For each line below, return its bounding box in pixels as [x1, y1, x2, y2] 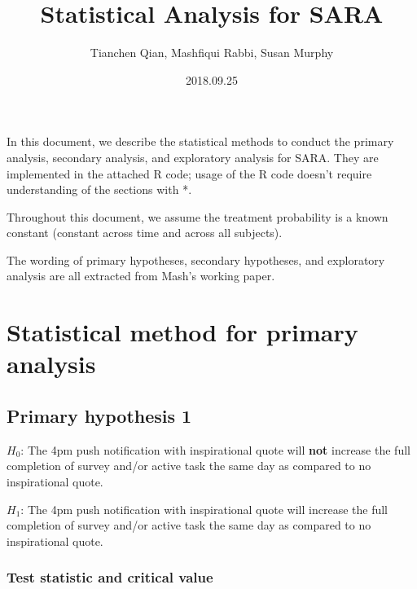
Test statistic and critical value [7, 567, 213, 587]
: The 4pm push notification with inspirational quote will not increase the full [20, 441, 410, 458]
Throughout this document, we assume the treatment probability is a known [7, 208, 388, 225]
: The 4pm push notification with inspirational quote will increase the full [20, 500, 388, 517]
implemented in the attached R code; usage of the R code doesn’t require [7, 165, 372, 182]
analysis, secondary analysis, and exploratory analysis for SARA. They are [7, 148, 379, 165]
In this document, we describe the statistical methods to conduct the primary [7, 133, 394, 150]
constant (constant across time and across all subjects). [7, 224, 283, 241]
